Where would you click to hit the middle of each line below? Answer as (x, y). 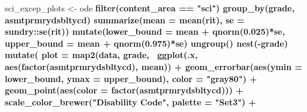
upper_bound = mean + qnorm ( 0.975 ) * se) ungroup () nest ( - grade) (147, 43)
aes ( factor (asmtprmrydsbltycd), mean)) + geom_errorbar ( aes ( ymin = (154, 66)
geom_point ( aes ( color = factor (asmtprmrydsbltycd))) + (124, 90)
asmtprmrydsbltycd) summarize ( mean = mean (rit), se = (125, 19)
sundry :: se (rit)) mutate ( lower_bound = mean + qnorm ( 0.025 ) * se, (145, 31)
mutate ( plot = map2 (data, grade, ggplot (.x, (101, 55)
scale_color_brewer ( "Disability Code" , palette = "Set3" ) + (131, 102)
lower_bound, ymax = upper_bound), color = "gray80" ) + (131, 78)
